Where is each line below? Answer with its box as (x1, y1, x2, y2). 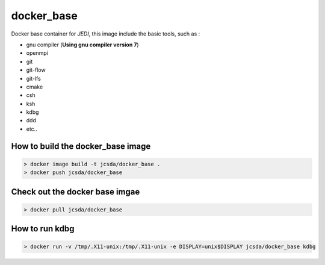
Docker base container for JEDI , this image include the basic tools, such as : (11, 30, 200, 37)
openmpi (26, 49, 48, 57)
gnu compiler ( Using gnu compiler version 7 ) (26, 41, 139, 48)
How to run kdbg (11, 223, 75, 234)
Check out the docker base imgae (11, 187, 140, 197)
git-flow (26, 66, 46, 73)
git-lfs (26, 75, 42, 82)
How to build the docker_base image (11, 141, 151, 151)
